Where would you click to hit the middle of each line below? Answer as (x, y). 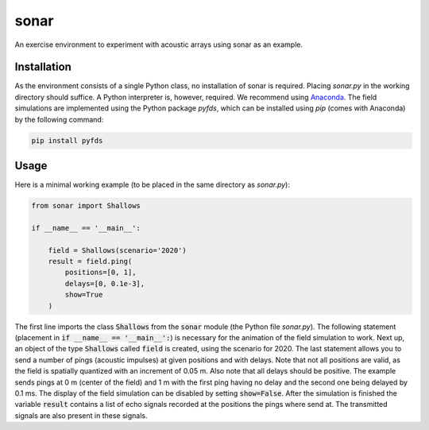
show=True (84, 295)
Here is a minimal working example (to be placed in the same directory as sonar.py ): (152, 185)
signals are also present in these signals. (81, 415)
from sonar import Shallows (86, 206)
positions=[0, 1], (100, 273)
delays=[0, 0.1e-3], (105, 283)
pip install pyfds (67, 140)
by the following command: (59, 119)
